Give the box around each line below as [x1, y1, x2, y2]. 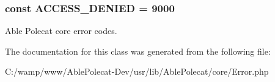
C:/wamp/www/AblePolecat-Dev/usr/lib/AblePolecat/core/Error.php [5, 65, 269, 78]
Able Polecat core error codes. [5, 24, 117, 37]
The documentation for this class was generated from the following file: [5, 44, 271, 57]
